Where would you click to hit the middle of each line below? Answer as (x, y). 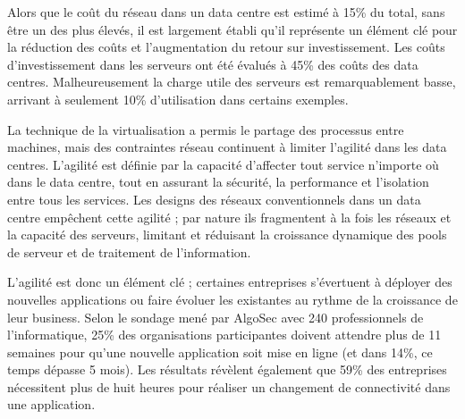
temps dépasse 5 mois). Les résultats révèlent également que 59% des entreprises (227, 369)
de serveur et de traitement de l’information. (129, 251)
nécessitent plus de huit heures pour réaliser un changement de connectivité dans (229, 386)
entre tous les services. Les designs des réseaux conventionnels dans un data (214, 199)
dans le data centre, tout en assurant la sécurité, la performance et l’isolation (218, 182)
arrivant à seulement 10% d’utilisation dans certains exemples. (178, 99)
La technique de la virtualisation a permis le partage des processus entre (206, 129)
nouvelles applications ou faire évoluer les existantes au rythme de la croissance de (232, 299)
